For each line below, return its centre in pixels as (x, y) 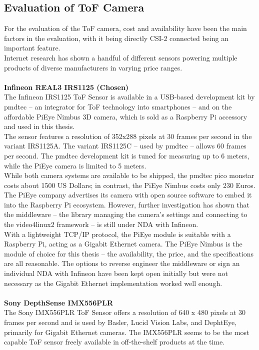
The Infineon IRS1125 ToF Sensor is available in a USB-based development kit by (129, 97)
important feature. (32, 48)
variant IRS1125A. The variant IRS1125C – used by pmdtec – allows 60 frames (125, 146)
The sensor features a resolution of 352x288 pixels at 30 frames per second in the (128, 136)
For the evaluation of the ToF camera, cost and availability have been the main (125, 28)
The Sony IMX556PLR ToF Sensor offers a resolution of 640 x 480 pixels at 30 (125, 312)
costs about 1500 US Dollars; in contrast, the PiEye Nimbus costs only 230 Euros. (130, 185)
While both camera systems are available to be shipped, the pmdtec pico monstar (129, 175)
